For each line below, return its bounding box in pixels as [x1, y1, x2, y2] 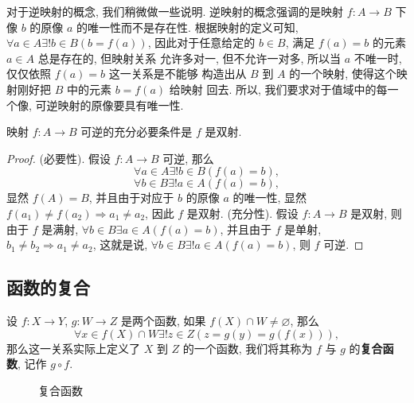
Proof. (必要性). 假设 [6, 149, 111, 166]
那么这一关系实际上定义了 [6, 339, 140, 356]
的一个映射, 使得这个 [289, 65, 396, 82]
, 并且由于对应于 [88, 189, 174, 206]
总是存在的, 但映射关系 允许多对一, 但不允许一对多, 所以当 [37, 49, 341, 66]
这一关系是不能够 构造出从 [108, 65, 247, 82]
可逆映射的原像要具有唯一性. [35, 96, 184, 113]
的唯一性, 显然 [232, 189, 307, 206]
